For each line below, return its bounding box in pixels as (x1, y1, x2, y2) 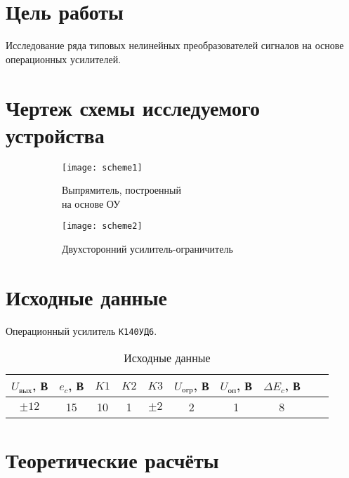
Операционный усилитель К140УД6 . (6, 323, 157, 338)
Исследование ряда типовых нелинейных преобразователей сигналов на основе (6, 38, 344, 53)
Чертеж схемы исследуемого (6, 93, 261, 121)
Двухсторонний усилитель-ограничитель (62, 241, 233, 256)
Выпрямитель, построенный (62, 182, 181, 197)
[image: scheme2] (62, 221, 143, 232)
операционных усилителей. (6, 51, 121, 66)
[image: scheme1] (62, 162, 143, 173)
